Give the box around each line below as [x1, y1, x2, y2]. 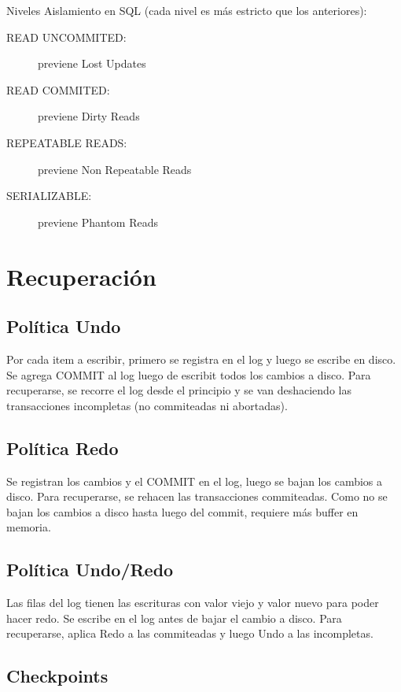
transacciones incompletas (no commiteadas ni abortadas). [6, 397, 288, 413]
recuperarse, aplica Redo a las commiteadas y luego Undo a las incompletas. [6, 625, 373, 642]
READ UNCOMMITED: [6, 28, 127, 45]
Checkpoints [6, 664, 109, 688]
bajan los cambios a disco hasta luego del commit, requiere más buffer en [6, 503, 359, 520]
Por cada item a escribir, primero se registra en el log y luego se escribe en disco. [6, 350, 396, 367]
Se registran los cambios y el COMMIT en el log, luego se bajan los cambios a [6, 472, 383, 489]
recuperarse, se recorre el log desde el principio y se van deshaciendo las [6, 382, 351, 398]
